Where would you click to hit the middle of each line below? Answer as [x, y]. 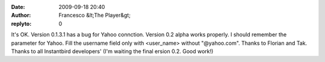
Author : [21, 15]
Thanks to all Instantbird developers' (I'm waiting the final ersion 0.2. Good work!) [112, 51]
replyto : [21, 23]
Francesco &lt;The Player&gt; [94, 15]
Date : [18, 7]
